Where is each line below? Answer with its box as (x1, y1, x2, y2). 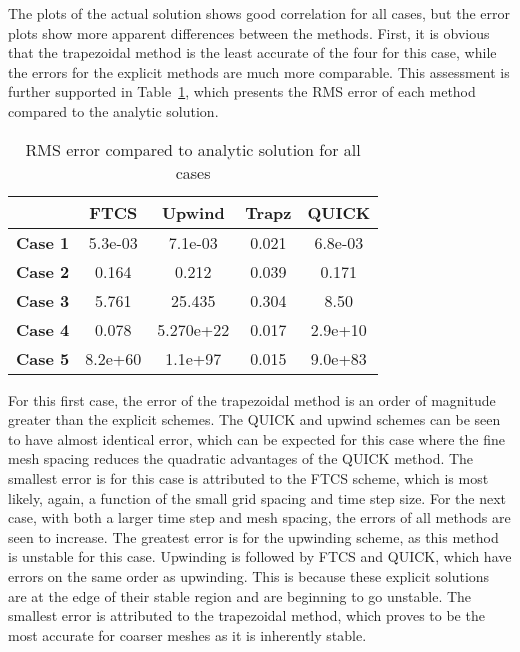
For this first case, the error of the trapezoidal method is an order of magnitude (8, 389, 496, 410)
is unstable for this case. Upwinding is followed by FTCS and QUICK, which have (8, 546, 512, 567)
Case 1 (16, 230, 70, 254)
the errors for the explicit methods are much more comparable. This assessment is (8, 61, 510, 82)
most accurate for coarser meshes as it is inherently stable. (8, 624, 367, 645)
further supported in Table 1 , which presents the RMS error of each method (8, 81, 476, 102)
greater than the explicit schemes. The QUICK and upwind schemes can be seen (8, 409, 501, 430)
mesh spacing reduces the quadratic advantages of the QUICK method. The (8, 448, 474, 469)
